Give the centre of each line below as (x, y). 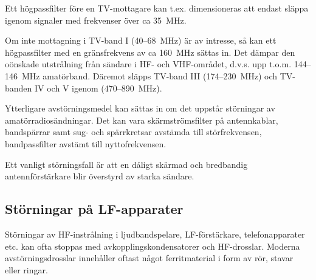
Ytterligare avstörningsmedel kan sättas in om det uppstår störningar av (140, 108)
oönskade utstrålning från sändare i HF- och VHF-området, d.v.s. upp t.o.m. (148, 64)
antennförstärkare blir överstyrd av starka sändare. (100, 176)
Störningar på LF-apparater (94, 209)
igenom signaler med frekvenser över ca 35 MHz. (96, 20)
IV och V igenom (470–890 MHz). (98, 88)
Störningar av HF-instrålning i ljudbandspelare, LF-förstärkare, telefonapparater (155, 234)
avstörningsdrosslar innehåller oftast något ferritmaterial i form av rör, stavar (149, 258)
